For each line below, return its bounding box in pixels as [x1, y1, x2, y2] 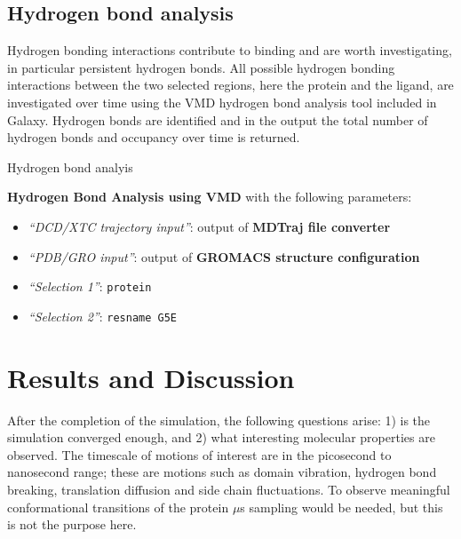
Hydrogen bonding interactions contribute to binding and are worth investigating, [7, 41, 452, 59]
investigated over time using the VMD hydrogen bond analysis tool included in [7, 92, 437, 111]
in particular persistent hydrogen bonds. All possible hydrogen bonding [7, 58, 395, 76]
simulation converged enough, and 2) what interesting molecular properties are [7, 428, 435, 447]
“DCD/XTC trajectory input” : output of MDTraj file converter [28, 217, 391, 235]
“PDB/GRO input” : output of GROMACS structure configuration [28, 247, 420, 266]
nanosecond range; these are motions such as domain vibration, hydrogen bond [7, 463, 437, 481]
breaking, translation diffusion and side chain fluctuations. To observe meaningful [7, 480, 450, 498]
